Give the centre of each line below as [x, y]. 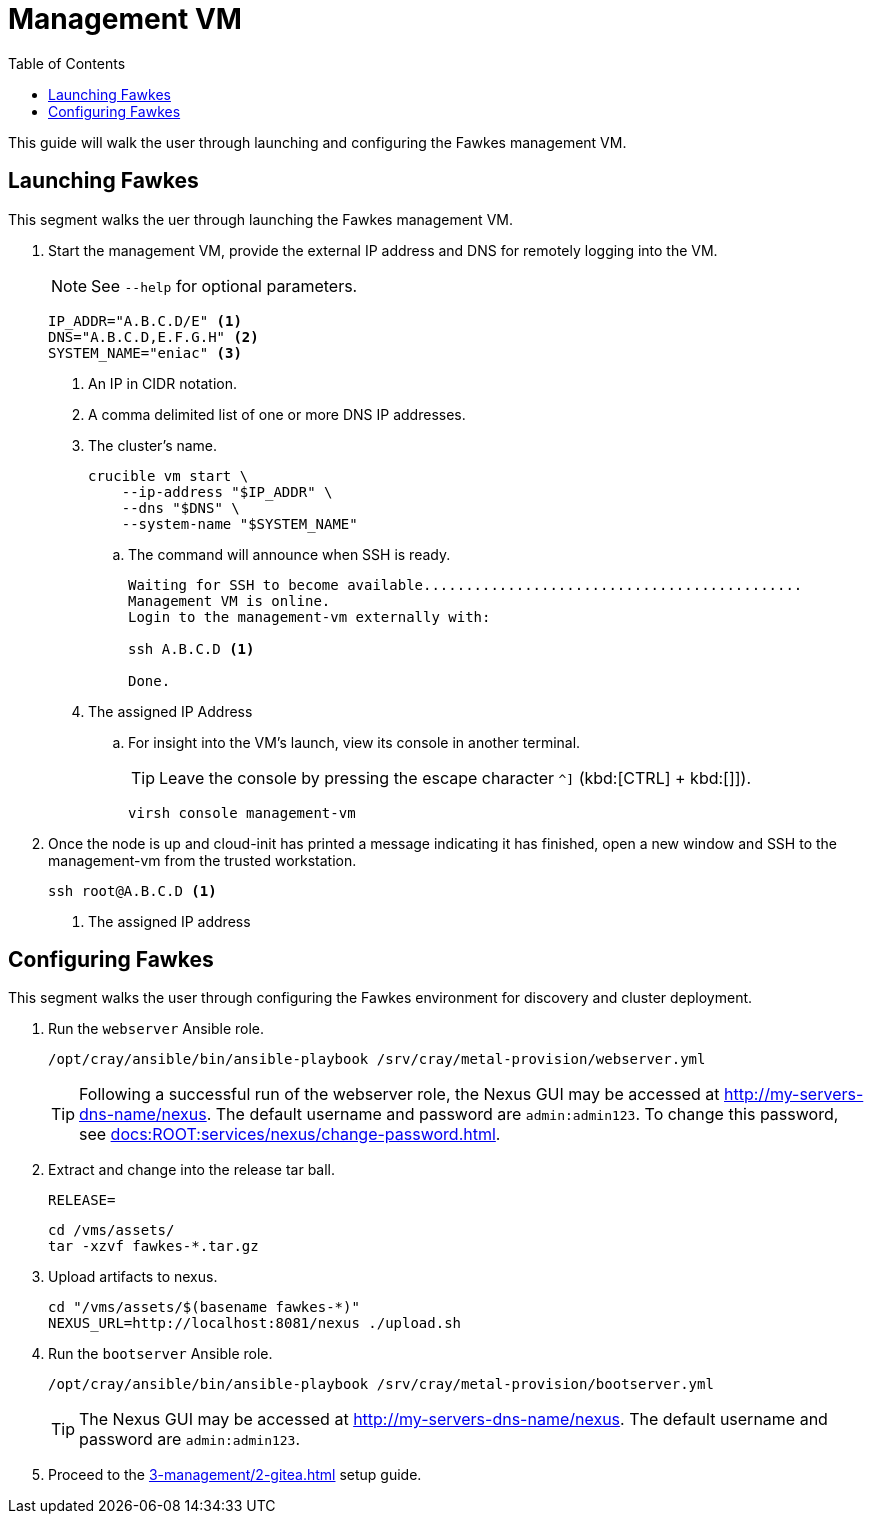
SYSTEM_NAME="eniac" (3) [145, 352]
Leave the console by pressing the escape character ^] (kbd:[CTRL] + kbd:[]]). [455, 777]
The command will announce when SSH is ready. [289, 554]
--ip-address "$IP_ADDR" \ [227, 491]
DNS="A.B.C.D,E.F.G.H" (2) [153, 336]
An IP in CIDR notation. [162, 383]
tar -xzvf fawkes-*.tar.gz [153, 1246]
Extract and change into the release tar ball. [192, 1170]
